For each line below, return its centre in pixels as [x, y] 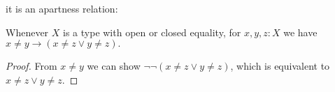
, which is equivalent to [280, 66]
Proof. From [31, 66]
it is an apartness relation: [62, 8]
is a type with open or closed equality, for [152, 32]
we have [300, 32]
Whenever [27, 32]
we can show [114, 66]
